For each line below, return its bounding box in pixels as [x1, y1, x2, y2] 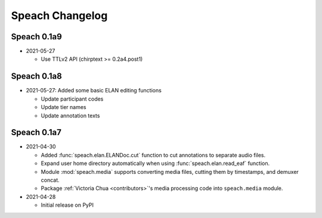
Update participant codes [41, 95, 104, 102]
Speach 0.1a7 [11, 127, 62, 138]
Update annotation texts [41, 112, 100, 119]
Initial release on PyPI [41, 201, 94, 208]
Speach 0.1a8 [11, 71, 62, 82]
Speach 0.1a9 [11, 32, 62, 42]
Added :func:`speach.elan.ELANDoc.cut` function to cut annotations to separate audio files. [41, 151, 266, 158]
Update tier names [41, 104, 86, 111]
